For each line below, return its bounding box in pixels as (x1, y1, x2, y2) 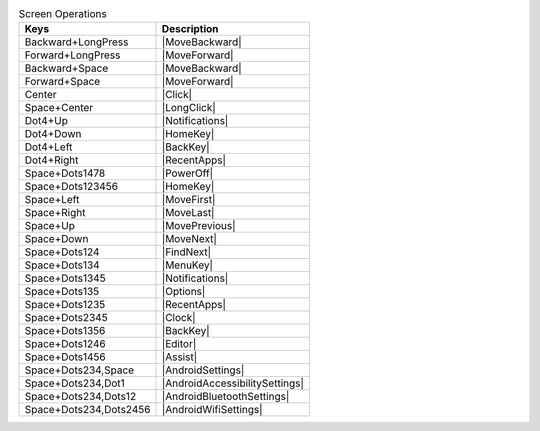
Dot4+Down (24, 127, 82, 141)
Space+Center (24, 101, 94, 115)
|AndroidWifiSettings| (161, 403, 264, 417)
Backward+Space (24, 61, 109, 75)
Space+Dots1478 (24, 166, 106, 180)
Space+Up (24, 219, 75, 233)
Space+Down (24, 232, 89, 246)
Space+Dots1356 (24, 324, 106, 338)
